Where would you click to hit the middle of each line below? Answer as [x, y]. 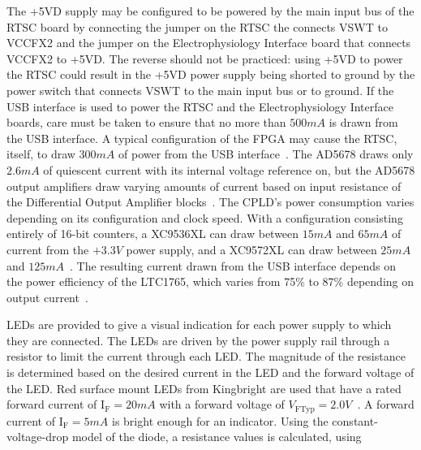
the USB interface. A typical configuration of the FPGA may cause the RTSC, [202, 138]
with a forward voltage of [222, 404]
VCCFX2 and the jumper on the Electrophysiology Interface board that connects [209, 43]
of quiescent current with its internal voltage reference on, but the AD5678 [229, 169]
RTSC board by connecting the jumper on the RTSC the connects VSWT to [197, 26]
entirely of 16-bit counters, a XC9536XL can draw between [153, 234]
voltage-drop [38, 437]
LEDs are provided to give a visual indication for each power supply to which [199, 325]
